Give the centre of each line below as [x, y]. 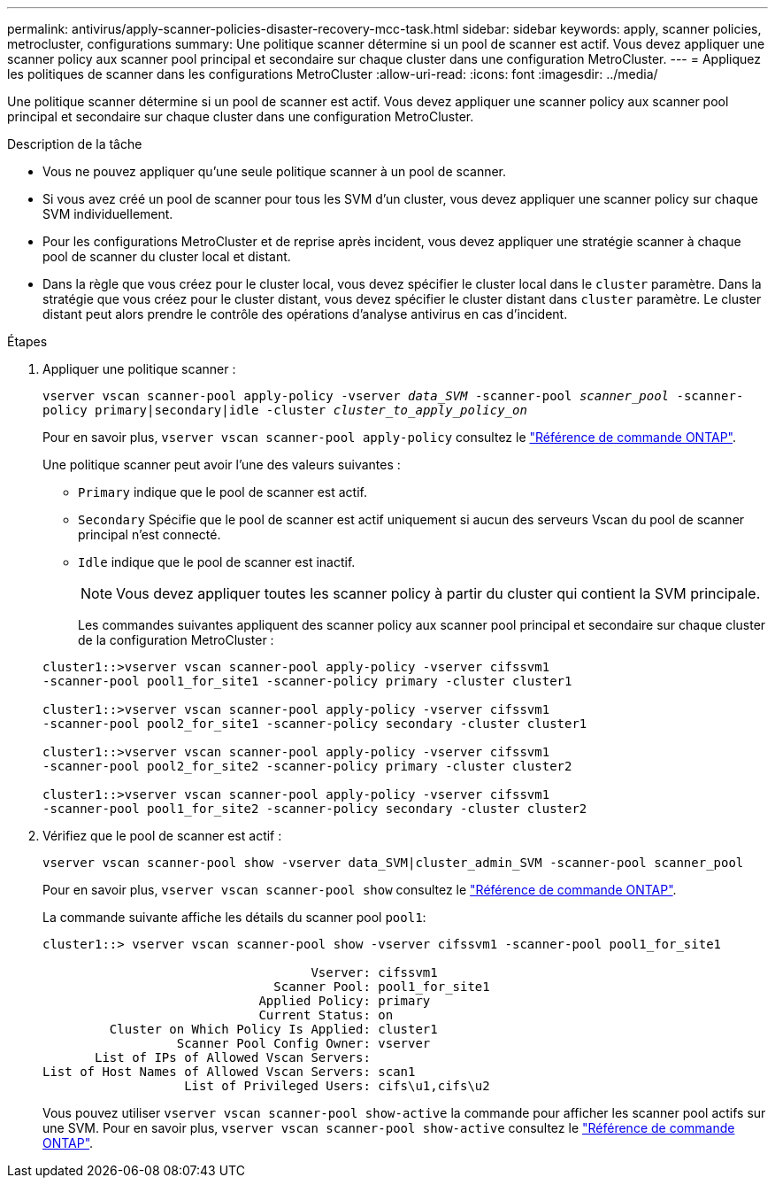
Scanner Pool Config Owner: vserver [303, 1043]
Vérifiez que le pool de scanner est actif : [162, 836]
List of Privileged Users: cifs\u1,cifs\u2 [337, 1086]
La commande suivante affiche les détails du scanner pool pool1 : [234, 917]
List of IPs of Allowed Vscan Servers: [233, 1057]
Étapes [27, 341]
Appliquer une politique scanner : [139, 369]
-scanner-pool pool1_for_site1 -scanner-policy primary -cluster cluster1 [307, 681]
